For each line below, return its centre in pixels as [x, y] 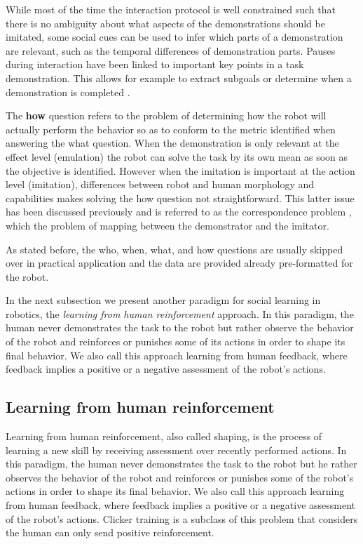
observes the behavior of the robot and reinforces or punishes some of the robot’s [180, 477]
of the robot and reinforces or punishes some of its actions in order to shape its [176, 341]
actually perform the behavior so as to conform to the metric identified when [171, 129]
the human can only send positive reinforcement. [110, 532]
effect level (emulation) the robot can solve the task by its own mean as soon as [177, 156]
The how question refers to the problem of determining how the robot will [166, 115]
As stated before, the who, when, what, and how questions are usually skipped [174, 249]
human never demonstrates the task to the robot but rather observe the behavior [180, 327]
